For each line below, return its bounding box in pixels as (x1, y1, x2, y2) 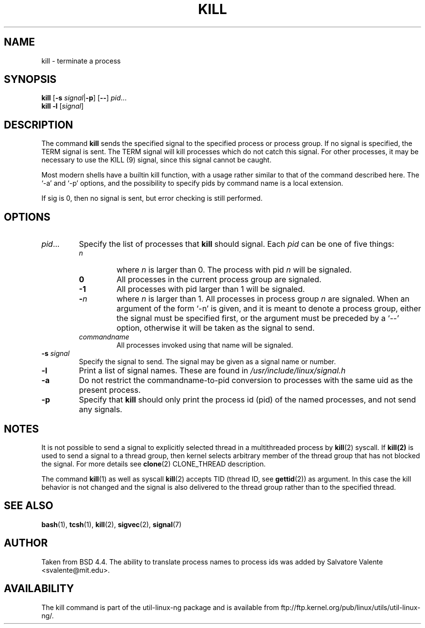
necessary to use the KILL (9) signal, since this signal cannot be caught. (41, 156, 272, 164)
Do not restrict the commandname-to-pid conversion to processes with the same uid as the (79, 375, 413, 386)
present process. (79, 385, 141, 395)
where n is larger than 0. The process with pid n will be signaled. (116, 265, 352, 275)
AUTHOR (4, 537, 48, 549)
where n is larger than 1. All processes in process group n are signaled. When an (116, 294, 409, 304)
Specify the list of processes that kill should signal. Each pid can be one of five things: (79, 239, 394, 249)
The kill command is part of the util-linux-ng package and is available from (41, 603, 279, 612)
